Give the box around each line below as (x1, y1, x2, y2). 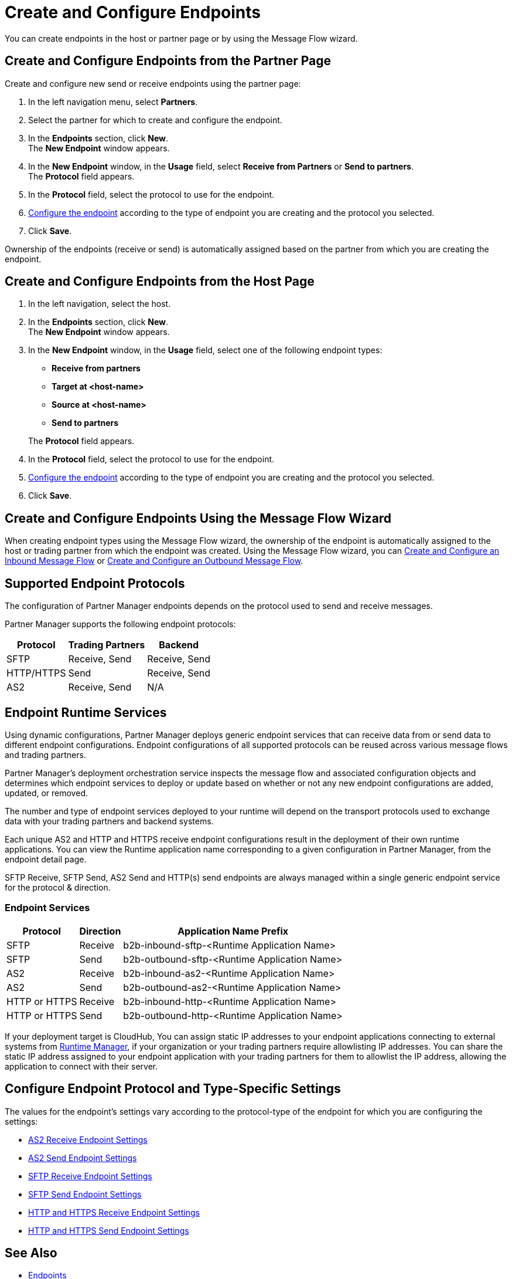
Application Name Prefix (178, 925, 289, 937)
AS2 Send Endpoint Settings (28, 1152, 137, 1163)
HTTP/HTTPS (6, 667, 66, 679)
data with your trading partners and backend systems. (5, 816, 214, 826)
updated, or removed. (5, 787, 88, 798)
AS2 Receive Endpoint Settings (28, 1134, 148, 1145)
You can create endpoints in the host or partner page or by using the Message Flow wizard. (5, 33, 358, 43)
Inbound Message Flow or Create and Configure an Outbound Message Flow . (5, 556, 303, 566)
